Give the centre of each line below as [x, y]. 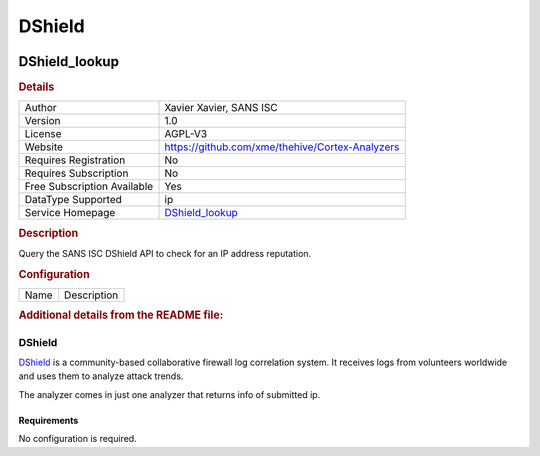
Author [40, 108]
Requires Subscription [76, 173]
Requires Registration [75, 160]
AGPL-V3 [186, 134]
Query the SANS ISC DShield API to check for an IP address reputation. [165, 253]
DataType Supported [73, 200]
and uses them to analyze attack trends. [101, 376]
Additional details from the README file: [121, 315]
